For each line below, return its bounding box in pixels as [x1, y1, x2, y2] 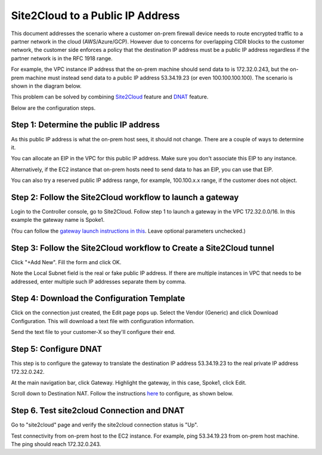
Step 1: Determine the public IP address [11, 120, 160, 130]
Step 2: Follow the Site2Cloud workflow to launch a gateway [11, 192, 239, 202]
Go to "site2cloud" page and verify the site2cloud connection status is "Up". [11, 421, 199, 429]
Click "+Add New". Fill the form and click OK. [11, 258, 122, 265]
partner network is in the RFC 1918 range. [11, 54, 113, 62]
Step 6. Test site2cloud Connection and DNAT [11, 406, 185, 416]
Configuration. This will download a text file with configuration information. [11, 317, 195, 324]
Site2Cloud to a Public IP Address [11, 9, 180, 22]
